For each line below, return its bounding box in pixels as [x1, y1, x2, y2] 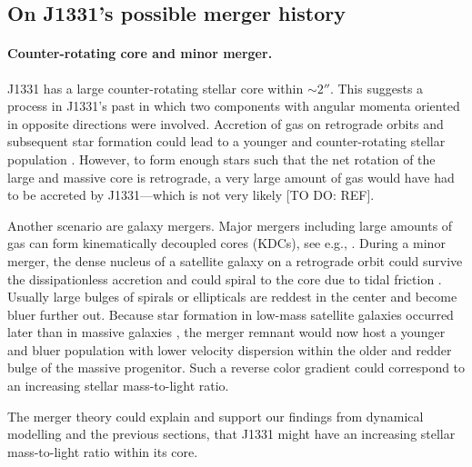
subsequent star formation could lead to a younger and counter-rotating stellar [7, 132, 446, 151]
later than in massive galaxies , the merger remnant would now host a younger [7, 323, 446, 342]
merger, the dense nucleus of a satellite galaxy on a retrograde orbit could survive [7, 251, 463, 270]
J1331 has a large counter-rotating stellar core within [7, 78, 304, 97]
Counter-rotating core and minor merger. [7, 44, 273, 63]
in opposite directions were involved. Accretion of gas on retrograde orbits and [7, 114, 444, 133]
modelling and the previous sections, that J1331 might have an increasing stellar [7, 424, 456, 443]
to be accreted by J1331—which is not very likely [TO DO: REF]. [7, 185, 375, 204]
